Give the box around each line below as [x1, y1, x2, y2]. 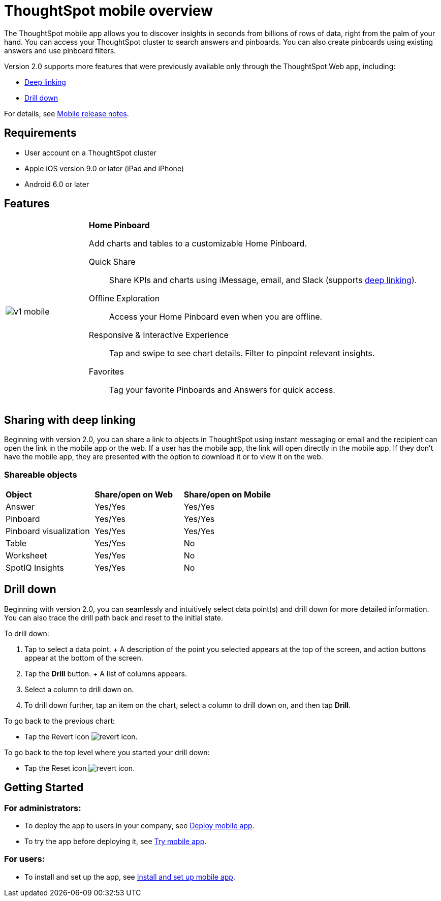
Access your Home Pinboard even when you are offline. [109, 312, 323, 322]
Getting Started [4, 781, 84, 794]
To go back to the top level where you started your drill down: [4, 748, 210, 757]
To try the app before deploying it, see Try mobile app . [24, 837, 207, 846]
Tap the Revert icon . [24, 732, 138, 741]
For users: [4, 854, 45, 864]
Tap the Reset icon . [24, 763, 135, 772]
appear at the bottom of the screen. [24, 653, 143, 662]
